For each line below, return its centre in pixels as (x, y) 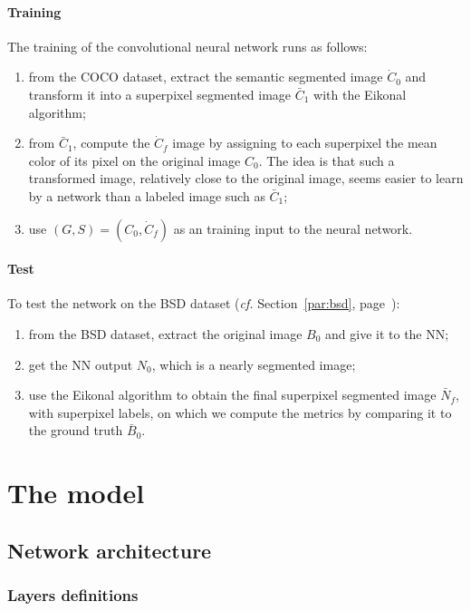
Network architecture (110, 550)
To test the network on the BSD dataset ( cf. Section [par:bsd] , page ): (204, 303)
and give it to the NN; (387, 333)
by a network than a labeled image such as (147, 195)
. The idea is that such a (327, 160)
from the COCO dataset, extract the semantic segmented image (206, 77)
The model (76, 493)
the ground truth (76, 430)
